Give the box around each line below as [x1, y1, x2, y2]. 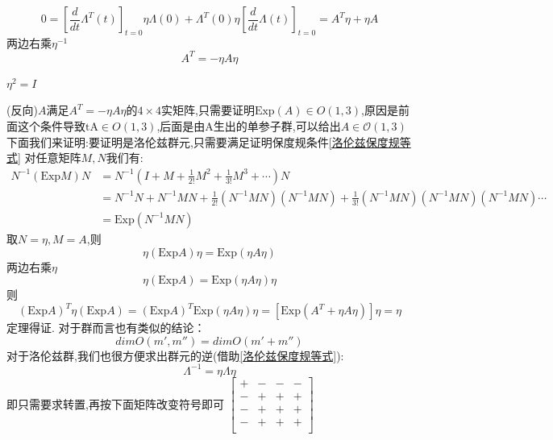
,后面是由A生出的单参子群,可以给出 [156, 118, 341, 135]
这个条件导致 [17, 118, 85, 135]
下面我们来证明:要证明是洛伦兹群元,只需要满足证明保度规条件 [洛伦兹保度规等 [6, 133, 411, 150]
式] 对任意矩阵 [6, 149, 81, 166]
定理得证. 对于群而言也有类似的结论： [6, 319, 206, 336]
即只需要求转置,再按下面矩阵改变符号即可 [6, 395, 224, 412]
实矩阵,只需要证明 [160, 102, 255, 118]
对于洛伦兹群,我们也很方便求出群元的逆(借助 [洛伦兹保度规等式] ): [6, 347, 344, 363]
